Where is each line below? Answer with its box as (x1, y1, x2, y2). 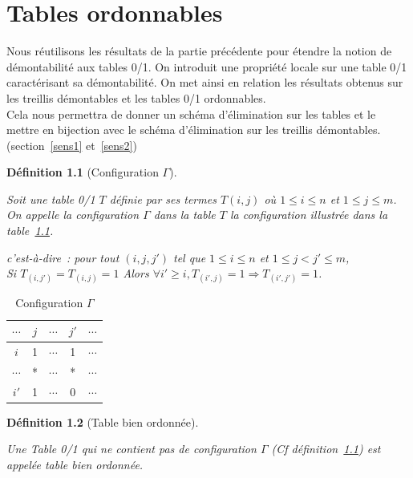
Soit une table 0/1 (6, 190, 95, 207)
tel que (173, 249, 206, 265)
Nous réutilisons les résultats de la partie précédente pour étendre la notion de (6, 43, 392, 59)
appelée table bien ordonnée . (6, 456, 144, 472)
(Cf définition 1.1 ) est (271, 440, 381, 457)
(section (6, 136, 45, 153)
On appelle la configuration (6, 206, 140, 223)
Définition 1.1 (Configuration (6, 164, 159, 180)
